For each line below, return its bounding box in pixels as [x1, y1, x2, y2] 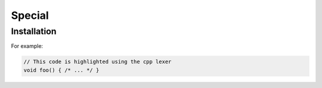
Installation [11, 26, 57, 37]
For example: [11, 43, 44, 50]
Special [11, 9, 49, 22]
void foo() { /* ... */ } [23, 67, 100, 73]
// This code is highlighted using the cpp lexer [23, 58, 172, 65]
